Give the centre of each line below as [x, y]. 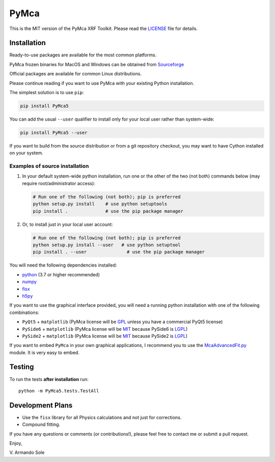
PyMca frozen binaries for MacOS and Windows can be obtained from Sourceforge [97, 64]
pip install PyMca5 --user [54, 133]
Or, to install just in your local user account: [67, 224]
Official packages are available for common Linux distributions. [76, 74]
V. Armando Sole [27, 452]
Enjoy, [16, 443]
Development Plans [41, 405]
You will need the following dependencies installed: [63, 265]
